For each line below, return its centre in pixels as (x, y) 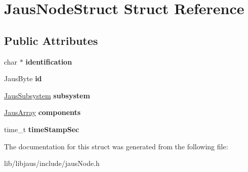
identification (49, 61)
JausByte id (23, 78)
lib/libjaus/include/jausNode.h (52, 163)
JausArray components (43, 112)
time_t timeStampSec (42, 129)
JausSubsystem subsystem (47, 95)
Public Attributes (51, 40)
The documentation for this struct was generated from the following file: (116, 146)
